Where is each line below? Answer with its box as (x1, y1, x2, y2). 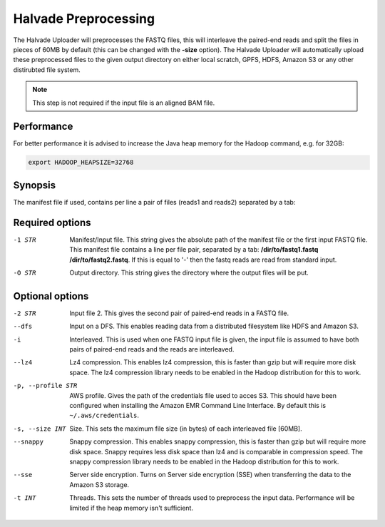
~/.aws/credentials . (69, 411, 139, 420)
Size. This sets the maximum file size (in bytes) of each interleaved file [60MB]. (69, 424, 302, 433)
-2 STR (13, 309, 36, 317)
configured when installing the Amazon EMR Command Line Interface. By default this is (69, 401, 327, 409)
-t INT (13, 494, 36, 502)
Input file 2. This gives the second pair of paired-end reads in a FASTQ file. (69, 309, 289, 317)
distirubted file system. (13, 65, 81, 74)
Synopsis (13, 179, 56, 191)
